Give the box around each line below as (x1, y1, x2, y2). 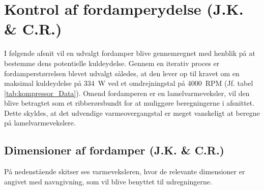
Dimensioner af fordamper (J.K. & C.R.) (4, 142, 224, 158)
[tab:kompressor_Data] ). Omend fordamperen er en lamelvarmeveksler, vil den (4, 87, 250, 98)
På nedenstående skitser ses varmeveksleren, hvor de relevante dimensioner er (4, 166, 245, 177)
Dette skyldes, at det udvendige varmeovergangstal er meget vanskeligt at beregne (4, 107, 260, 118)
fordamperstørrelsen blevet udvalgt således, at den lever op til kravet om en (4, 68, 240, 78)
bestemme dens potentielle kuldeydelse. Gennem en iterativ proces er (4, 57, 220, 68)
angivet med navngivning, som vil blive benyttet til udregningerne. (4, 176, 212, 186)
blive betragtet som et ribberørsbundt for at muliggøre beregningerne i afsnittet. (4, 98, 255, 108)
